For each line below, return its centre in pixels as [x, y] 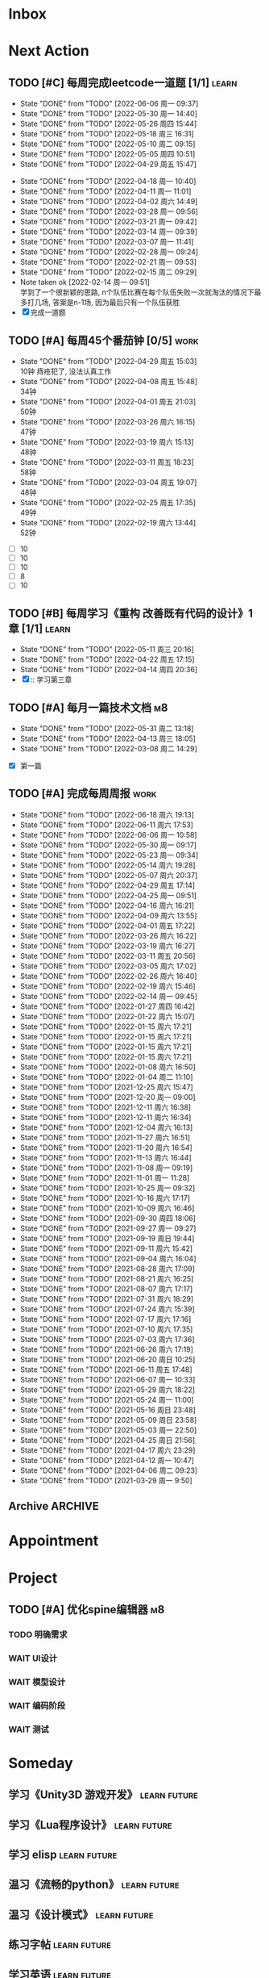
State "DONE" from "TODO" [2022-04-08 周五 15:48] [109, 381]
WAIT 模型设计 [37, 1682]
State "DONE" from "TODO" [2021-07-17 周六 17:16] [106, 1319]
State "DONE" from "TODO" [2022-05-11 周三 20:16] [107, 650]
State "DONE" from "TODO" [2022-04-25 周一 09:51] [108, 895]
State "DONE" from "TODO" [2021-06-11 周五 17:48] [106, 1370]
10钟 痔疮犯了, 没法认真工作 [66, 371]
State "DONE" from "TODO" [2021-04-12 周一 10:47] [107, 1460]
